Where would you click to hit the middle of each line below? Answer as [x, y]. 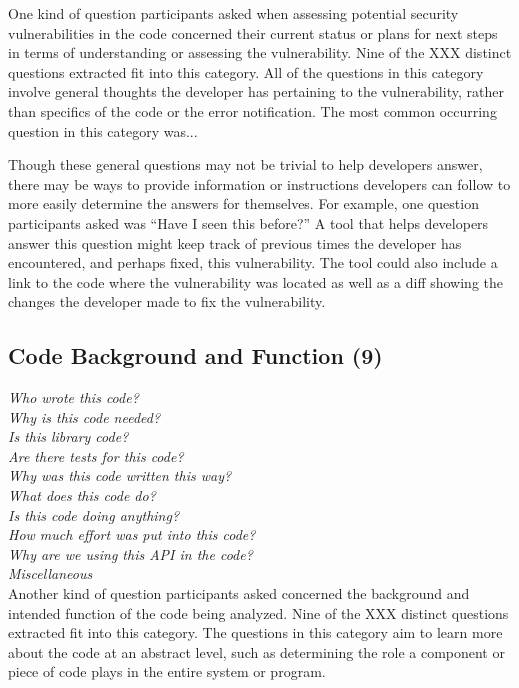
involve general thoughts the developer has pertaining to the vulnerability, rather [256, 91]
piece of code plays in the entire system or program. [167, 671]
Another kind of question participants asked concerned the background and [239, 593]
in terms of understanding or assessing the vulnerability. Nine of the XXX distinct [260, 52]
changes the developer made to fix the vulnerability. [167, 301]
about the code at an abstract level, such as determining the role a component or [256, 651]
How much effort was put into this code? [132, 534]
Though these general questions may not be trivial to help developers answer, [245, 164]
